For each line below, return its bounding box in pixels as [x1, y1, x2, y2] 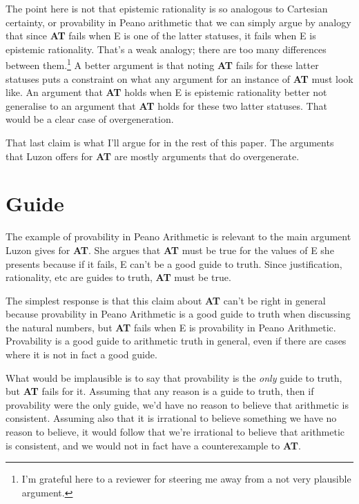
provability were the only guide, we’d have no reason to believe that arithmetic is [6, 397, 349, 411]
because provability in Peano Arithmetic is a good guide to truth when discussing [6, 307, 351, 321]
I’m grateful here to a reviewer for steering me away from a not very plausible [21, 472, 351, 486]
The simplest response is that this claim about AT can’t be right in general [6, 293, 326, 307]
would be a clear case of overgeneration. [6, 112, 174, 126]
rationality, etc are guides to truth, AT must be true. [6, 270, 231, 284]
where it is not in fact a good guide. [6, 347, 157, 362]
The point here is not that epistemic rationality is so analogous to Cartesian [6, 1, 328, 15]
